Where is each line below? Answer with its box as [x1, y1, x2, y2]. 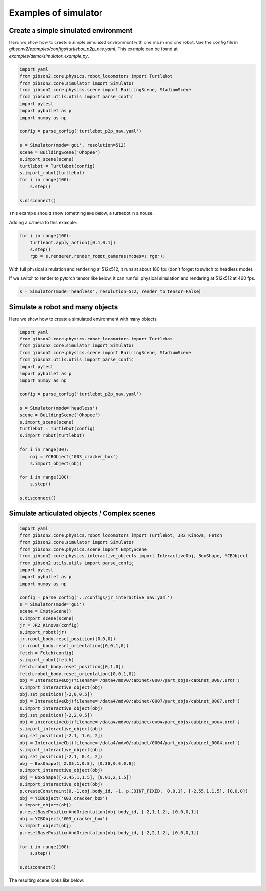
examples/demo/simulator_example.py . [9, 53, 89, 59]
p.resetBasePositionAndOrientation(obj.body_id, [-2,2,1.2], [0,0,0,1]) [19, 830, 199, 835]
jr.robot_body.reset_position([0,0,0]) [19, 636, 116, 642]
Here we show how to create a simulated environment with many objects [9, 316, 157, 322]
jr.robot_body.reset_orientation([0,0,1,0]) [19, 643, 129, 649]
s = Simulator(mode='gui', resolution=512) [19, 142, 127, 148]
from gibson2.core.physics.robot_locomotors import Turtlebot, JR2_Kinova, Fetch [19, 532, 223, 538]
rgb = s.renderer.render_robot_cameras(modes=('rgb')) [30, 254, 165, 259]
